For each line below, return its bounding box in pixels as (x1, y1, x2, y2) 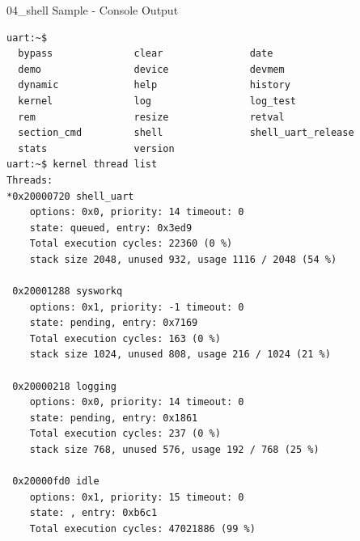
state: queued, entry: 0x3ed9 (29, 222, 193, 234)
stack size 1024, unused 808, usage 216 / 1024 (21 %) (29, 349, 331, 361)
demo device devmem (18, 63, 285, 75)
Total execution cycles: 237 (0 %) (29, 428, 221, 440)
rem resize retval (18, 111, 285, 123)
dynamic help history (18, 79, 290, 91)
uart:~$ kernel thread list (6, 158, 158, 171)
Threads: (6, 174, 53, 186)
